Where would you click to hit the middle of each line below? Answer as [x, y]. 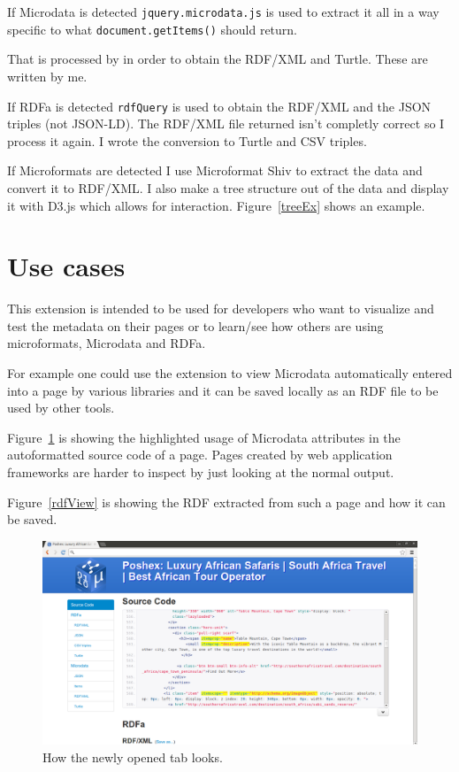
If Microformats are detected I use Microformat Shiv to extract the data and [215, 170]
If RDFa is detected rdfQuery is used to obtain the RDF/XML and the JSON [219, 106]
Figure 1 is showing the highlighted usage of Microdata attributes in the [204, 437]
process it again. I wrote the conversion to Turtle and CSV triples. [187, 140]
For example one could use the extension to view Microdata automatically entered [230, 373]
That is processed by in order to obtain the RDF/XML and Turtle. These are [218, 59]
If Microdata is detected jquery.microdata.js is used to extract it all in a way [223, 12]
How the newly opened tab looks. [133, 757]
